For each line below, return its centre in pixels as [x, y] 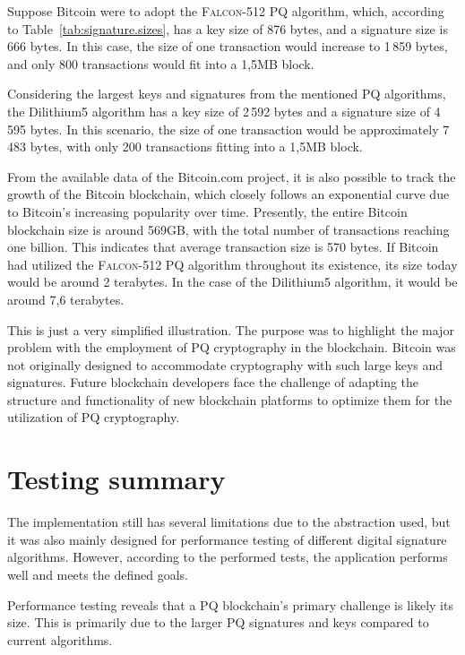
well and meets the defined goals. [98, 574]
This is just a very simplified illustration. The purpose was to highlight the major [231, 329]
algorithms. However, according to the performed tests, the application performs [228, 557]
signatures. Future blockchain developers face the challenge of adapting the [213, 382]
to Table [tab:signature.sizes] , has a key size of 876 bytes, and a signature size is [228, 28]
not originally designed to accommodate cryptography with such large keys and [225, 364]
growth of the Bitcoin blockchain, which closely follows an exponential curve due [228, 194]
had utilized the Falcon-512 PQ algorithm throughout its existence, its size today [232, 264]
